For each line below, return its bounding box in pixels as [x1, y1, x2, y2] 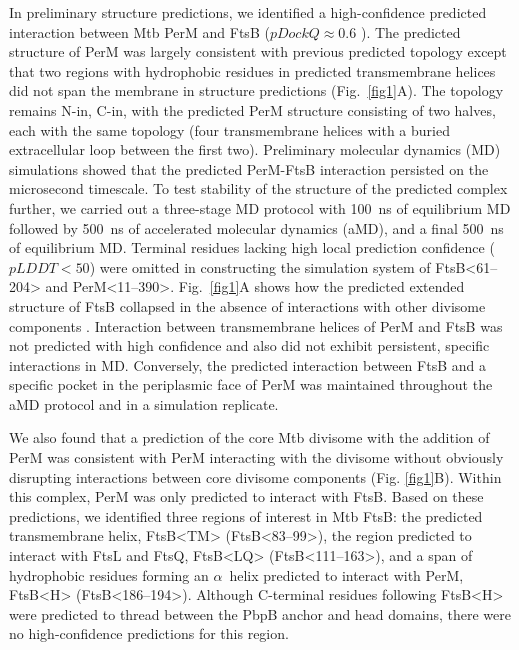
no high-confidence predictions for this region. [9, 623, 289, 644]
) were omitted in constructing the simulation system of [89, 256, 431, 277]
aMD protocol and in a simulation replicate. [9, 393, 279, 414]
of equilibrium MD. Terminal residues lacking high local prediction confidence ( [9, 237, 495, 258]
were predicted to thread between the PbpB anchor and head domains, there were [9, 603, 511, 624]
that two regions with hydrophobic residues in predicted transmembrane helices [9, 60, 496, 81]
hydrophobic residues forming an [9, 564, 209, 585]
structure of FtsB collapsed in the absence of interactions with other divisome [9, 295, 486, 316]
